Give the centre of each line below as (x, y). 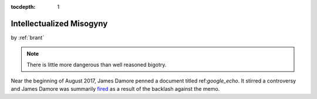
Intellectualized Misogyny (59, 23)
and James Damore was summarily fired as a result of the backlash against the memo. (115, 89)
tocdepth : (23, 7)
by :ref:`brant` (28, 37)
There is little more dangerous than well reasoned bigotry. (97, 64)
